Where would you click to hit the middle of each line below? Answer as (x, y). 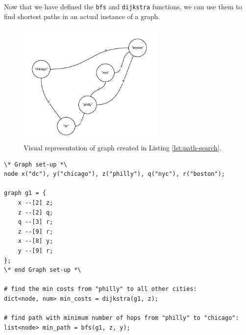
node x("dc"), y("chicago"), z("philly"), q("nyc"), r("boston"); (115, 174)
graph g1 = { (25, 193)
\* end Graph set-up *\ (43, 270)
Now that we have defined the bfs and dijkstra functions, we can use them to (123, 6)
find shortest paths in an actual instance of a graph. (82, 16)
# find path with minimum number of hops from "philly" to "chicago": (122, 318)
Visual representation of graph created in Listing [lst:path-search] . (123, 147)
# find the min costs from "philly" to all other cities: (100, 289)
